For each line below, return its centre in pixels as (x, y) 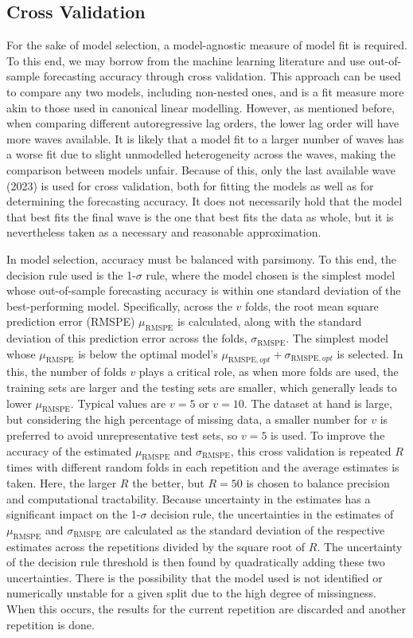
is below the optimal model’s (148, 353)
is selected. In (370, 353)
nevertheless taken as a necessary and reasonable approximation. (164, 232)
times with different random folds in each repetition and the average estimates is (203, 467)
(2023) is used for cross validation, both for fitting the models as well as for (190, 185)
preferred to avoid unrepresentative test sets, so (122, 435)
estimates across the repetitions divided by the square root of (156, 546)
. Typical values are (118, 403)
